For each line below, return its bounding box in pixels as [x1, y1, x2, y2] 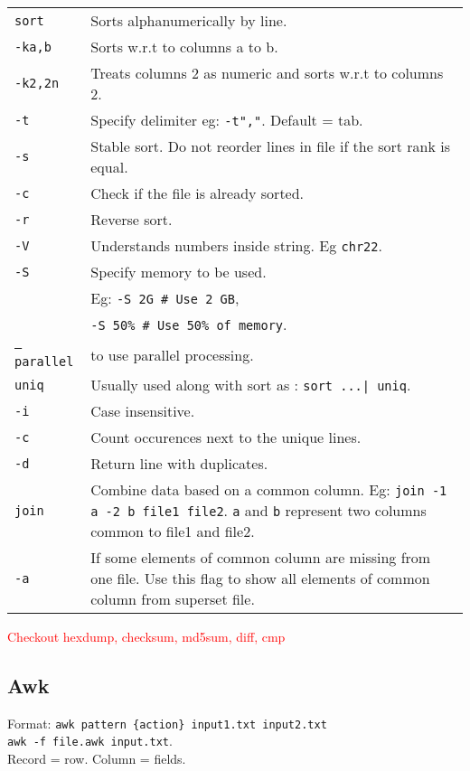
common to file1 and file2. [90, 521, 255, 541]
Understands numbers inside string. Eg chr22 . [90, 235, 382, 256]
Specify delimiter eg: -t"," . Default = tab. [90, 109, 363, 130]
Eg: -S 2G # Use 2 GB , [90, 287, 240, 308]
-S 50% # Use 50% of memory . [90, 314, 287, 334]
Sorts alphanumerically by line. [90, 10, 287, 31]
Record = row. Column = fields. [7, 749, 186, 768]
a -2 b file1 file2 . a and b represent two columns [90, 500, 427, 521]
